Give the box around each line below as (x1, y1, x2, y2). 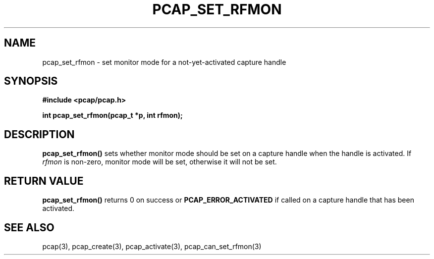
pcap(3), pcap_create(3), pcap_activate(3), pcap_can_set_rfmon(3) (42, 242, 262, 251)
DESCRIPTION (4, 128, 75, 141)
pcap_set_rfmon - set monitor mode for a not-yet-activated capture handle (42, 57, 286, 66)
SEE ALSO (4, 221, 54, 234)
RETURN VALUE (4, 174, 84, 187)
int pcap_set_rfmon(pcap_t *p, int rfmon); (42, 111, 183, 120)
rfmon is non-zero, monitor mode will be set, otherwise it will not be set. (42, 157, 277, 166)
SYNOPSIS (4, 75, 58, 88)
